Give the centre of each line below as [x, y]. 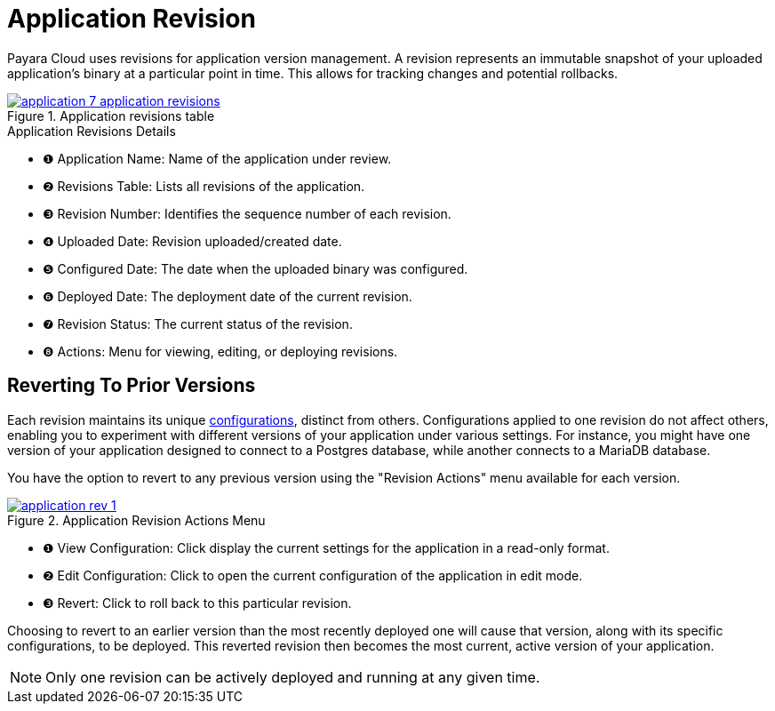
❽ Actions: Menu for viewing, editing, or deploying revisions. [220, 351]
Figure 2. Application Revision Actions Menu [136, 520]
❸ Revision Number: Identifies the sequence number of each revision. [247, 213]
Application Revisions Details [92, 131]
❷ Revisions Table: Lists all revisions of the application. [204, 186]
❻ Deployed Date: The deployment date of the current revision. [228, 296]
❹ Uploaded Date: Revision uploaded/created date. [192, 241]
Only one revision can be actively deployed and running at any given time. [293, 677]
